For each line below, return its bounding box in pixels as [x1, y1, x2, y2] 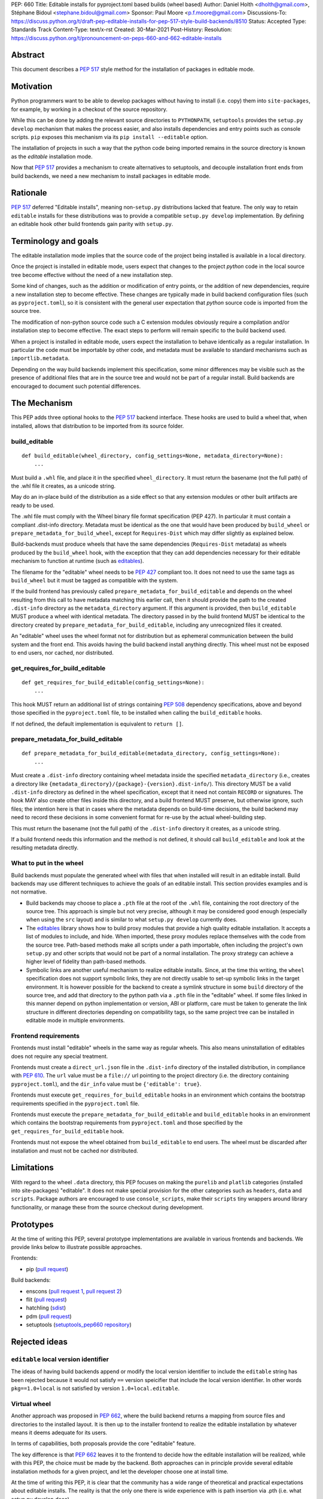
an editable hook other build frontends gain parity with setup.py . [11, 221, 173, 228]
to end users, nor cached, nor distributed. [11, 649, 114, 657]
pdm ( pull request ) [26, 1313, 72, 1320]
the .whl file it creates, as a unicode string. [11, 482, 116, 489]
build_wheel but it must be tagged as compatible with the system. [11, 576, 179, 584]
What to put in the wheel [11, 859, 84, 868]
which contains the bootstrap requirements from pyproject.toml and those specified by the [11, 1119, 243, 1127]
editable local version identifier [11, 1355, 109, 1363]
